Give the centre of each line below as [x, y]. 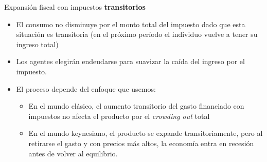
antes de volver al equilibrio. [73, 153]
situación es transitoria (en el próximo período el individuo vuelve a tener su [137, 34]
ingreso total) [37, 44]
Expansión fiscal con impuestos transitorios [75, 7]
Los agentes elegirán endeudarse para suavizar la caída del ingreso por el [130, 61]
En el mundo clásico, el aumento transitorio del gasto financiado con [136, 106]
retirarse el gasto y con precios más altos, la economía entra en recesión [141, 143]
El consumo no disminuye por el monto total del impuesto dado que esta [131, 24]
